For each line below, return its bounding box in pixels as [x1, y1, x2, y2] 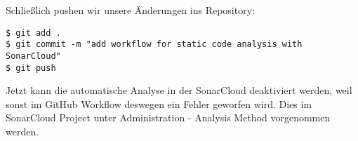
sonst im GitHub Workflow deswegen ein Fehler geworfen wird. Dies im [6, 96, 312, 111]
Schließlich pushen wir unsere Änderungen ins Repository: [6, 3, 255, 17]
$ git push [6, 62, 56, 73]
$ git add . [6, 27, 61, 38]
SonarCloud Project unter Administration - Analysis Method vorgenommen [6, 110, 331, 125]
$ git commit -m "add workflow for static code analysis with [6, 39, 303, 50]
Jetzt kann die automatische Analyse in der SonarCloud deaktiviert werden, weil [6, 83, 352, 98]
